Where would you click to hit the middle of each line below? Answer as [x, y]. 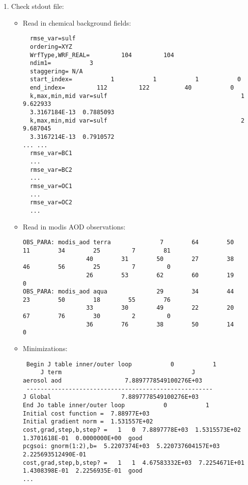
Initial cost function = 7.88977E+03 [86, 413]
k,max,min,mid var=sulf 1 [137, 96]
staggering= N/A [56, 71]
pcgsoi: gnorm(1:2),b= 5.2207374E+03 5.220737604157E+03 [121, 446]
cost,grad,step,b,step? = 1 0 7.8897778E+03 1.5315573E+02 [132, 430]
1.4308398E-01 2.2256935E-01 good [83, 471]
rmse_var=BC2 [51, 170]
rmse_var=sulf [53, 39]
